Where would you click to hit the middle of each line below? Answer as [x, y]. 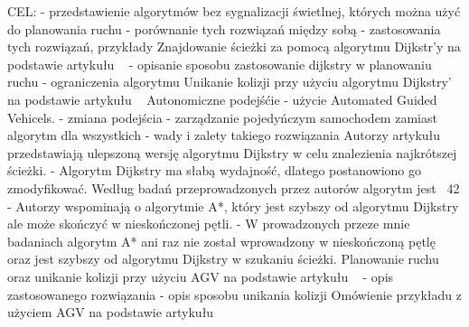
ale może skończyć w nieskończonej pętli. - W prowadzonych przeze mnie [209, 224]
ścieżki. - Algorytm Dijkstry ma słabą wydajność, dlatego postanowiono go [215, 170]
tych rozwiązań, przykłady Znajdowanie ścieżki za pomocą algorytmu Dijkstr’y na [234, 47]
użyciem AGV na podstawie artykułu [111, 312]
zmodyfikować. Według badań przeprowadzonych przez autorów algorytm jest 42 [234, 187]
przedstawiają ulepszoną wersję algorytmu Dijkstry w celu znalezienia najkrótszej [232, 152]
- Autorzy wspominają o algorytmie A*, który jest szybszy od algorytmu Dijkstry [233, 206]
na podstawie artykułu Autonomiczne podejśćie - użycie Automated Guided [222, 99]
